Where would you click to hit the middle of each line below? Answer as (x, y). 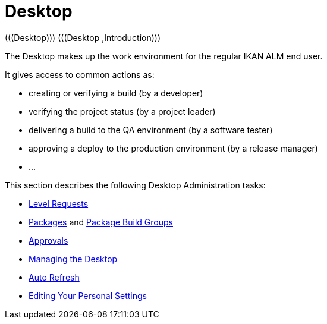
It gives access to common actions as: (80, 74)
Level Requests (59, 203)
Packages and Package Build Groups (101, 222)
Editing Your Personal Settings (88, 295)
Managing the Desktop (73, 259)
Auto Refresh (54, 277)
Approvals (48, 240)
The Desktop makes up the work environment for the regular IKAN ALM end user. (164, 56)
